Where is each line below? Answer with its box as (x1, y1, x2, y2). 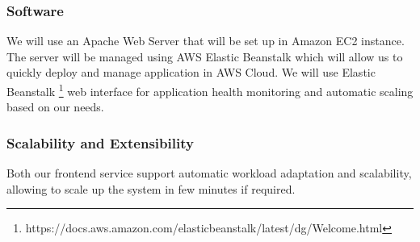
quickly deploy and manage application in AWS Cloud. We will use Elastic (6, 64, 376, 81)
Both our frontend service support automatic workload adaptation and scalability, (6, 165, 412, 181)
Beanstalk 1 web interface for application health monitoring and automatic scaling (6, 81, 414, 99)
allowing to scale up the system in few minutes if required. (6, 180, 296, 197)
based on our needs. (6, 98, 104, 115)
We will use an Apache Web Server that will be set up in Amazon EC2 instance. (6, 32, 405, 49)
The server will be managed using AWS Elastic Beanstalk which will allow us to (6, 48, 403, 65)
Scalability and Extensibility (6, 132, 194, 152)
